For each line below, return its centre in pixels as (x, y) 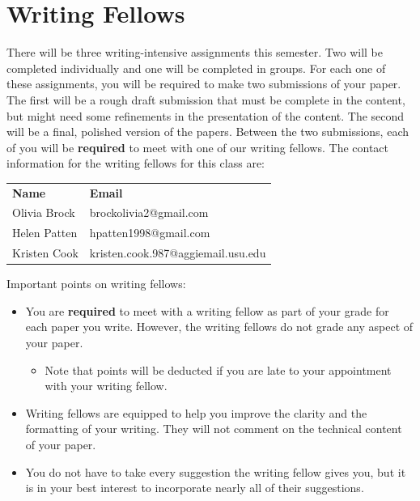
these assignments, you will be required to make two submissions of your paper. (204, 84)
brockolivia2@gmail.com (149, 212)
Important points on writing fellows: (96, 284)
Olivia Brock (44, 212)
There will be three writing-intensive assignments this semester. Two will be (195, 52)
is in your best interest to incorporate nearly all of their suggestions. (195, 488)
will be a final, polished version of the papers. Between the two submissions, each (208, 132)
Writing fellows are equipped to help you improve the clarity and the (196, 412)
